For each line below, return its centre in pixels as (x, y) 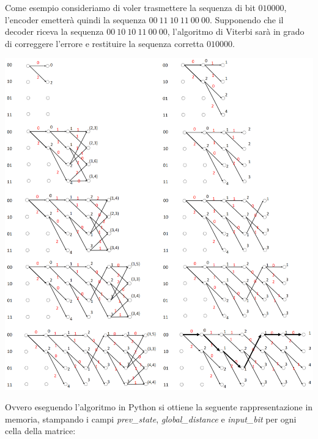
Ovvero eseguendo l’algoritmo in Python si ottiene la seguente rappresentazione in (159, 407)
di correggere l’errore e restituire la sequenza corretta (105, 43)
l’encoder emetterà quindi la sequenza (76, 19)
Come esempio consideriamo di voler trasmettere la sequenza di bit (130, 7)
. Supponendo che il (246, 19)
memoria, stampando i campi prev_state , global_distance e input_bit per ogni (151, 419)
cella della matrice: (40, 431)
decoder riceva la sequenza (54, 31)
